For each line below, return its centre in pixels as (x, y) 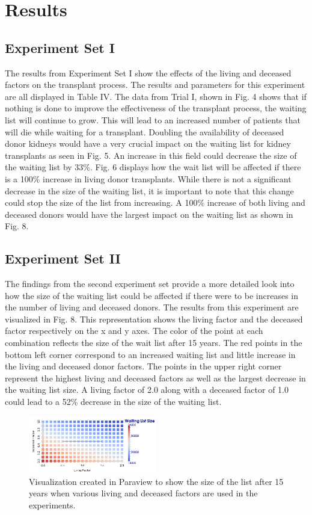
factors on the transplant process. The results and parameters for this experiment (155, 85)
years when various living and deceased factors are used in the (143, 493)
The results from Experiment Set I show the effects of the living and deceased (148, 72)
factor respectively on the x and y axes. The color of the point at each (134, 331)
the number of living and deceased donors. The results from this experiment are (152, 307)
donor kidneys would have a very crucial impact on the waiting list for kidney (148, 143)
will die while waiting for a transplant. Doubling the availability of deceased (145, 131)
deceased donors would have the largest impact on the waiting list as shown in (149, 214)
